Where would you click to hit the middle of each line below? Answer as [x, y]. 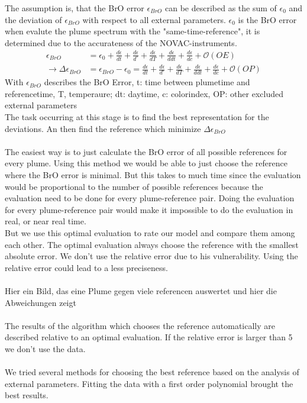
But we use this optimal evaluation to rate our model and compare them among [150, 232]
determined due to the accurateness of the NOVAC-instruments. [121, 42]
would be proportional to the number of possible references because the [134, 186]
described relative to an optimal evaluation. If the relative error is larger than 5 [149, 337]
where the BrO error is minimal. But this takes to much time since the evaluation [153, 174]
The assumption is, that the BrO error [75, 8]
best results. [27, 395]
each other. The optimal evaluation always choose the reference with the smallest [152, 244]
